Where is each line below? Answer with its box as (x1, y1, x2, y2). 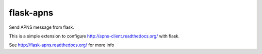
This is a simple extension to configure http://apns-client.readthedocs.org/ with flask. (9, 33, 180, 39)
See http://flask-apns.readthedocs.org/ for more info (9, 42, 115, 48)
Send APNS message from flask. (9, 24, 75, 30)
